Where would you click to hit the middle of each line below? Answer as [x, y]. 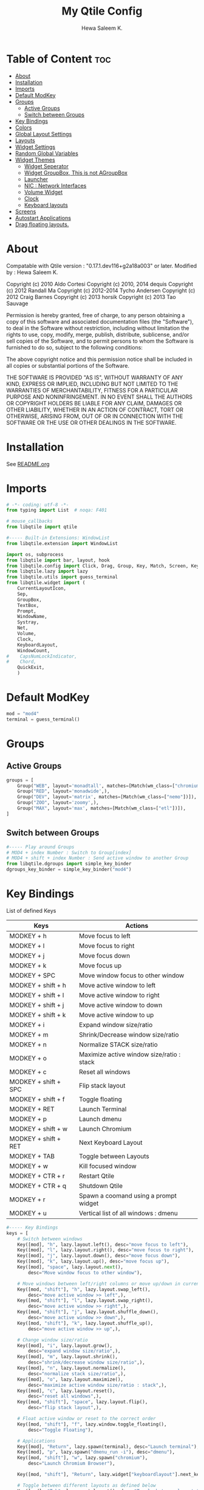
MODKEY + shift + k [38, 1015]
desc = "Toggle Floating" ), [61, 1430]
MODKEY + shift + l [37, 995]
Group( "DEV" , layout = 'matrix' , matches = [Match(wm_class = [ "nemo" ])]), [107, 797]
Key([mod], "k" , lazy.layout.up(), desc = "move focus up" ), [93, 1262]
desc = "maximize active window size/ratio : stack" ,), [97, 1385]
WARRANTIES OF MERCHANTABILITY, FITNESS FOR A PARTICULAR [92, 390]
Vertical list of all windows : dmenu [128, 1213]
